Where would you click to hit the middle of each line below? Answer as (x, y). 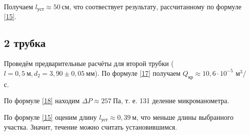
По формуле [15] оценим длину (50, 117)
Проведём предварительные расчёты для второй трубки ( (89, 63)
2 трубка (25, 43)
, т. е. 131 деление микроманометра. (175, 101)
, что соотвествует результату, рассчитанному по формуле (155, 6)
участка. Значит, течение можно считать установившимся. (91, 127)
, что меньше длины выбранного (185, 117)
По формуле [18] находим (42, 101)
